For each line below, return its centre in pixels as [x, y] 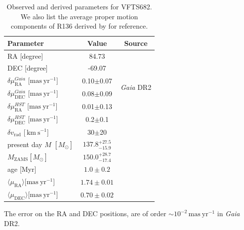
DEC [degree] [28, 68]
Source [136, 43]
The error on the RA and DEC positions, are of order [85, 213]
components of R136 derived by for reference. [80, 26]
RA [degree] [25, 56]
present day [25, 144]
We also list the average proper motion [79, 16]
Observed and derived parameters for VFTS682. [79, 6]
